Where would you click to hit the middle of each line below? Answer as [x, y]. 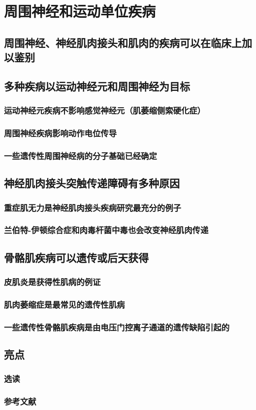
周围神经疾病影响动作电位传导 [61, 133]
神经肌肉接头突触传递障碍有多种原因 [92, 183]
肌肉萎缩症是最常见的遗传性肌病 [64, 304]
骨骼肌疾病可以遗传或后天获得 [76, 257]
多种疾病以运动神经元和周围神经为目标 [97, 86]
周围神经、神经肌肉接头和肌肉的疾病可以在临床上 [123, 42]
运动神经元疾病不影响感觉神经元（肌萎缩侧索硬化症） [105, 110]
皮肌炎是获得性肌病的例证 [52, 282]
